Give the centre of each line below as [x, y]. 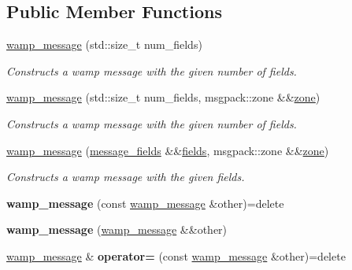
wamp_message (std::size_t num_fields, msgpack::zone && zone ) [163, 97]
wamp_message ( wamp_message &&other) [117, 229]
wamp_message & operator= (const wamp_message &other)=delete [176, 255]
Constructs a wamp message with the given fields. [126, 177]
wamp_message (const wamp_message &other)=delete [145, 203]
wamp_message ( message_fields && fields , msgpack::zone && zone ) [168, 150]
